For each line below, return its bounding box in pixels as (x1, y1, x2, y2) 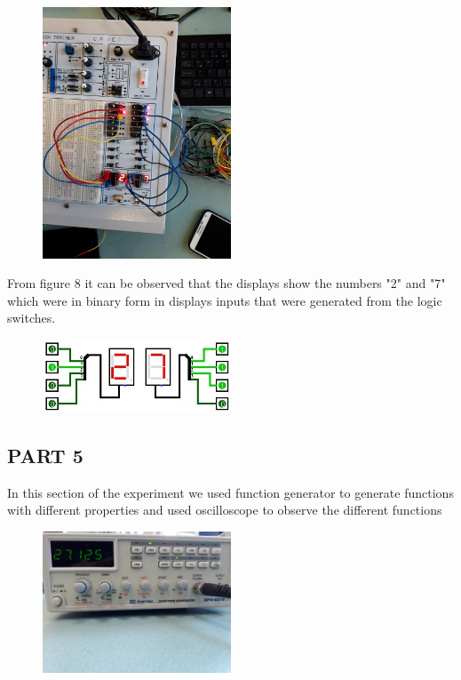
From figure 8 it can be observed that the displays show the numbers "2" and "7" (7, 274, 446, 292)
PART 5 (7, 442, 83, 469)
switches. (7, 308, 56, 327)
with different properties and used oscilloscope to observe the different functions (7, 500, 442, 519)
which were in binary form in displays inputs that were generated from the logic (7, 291, 442, 309)
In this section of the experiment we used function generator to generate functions (7, 483, 454, 501)
